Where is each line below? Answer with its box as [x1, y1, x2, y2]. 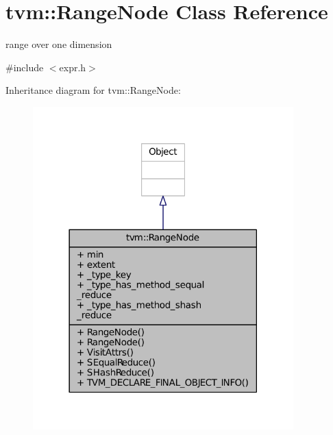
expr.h [59, 60, 86, 74]
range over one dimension [5, 37, 112, 51]
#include [5, 60, 44, 74]
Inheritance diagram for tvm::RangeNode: [5, 83, 181, 97]
